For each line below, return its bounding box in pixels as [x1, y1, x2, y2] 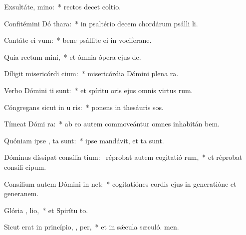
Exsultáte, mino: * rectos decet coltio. [4, 1, 121, 11]
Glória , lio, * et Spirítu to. [4, 205, 88, 215]
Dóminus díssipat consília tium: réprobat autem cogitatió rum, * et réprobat [4, 152, 243, 162]
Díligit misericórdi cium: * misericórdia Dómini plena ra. [4, 68, 179, 79]
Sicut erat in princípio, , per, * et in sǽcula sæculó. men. [4, 222, 179, 232]
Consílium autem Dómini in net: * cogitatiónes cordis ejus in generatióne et [4, 178, 237, 189]
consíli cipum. [4, 161, 46, 172]
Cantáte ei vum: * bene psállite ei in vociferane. [4, 35, 152, 45]
